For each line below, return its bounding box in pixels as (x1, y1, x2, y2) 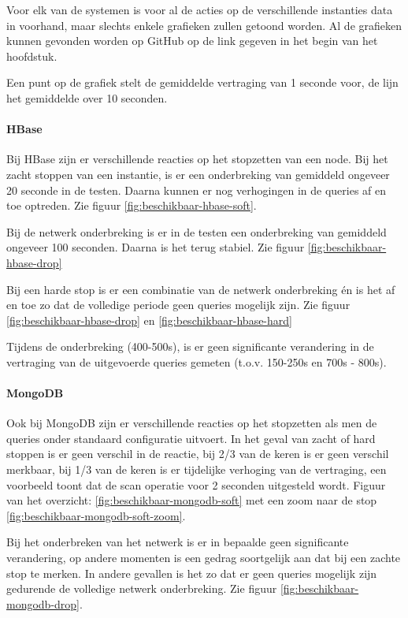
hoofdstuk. (6, 47, 57, 64)
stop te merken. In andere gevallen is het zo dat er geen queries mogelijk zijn (6, 564, 377, 581)
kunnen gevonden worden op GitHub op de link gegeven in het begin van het (6, 32, 378, 49)
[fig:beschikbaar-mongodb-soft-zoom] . (6, 507, 186, 523)
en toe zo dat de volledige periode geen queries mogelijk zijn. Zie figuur (6, 296, 351, 313)
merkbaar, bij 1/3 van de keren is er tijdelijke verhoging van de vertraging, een (6, 461, 387, 478)
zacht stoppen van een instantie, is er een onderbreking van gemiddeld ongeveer (6, 166, 390, 182)
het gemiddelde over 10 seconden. (6, 89, 168, 106)
